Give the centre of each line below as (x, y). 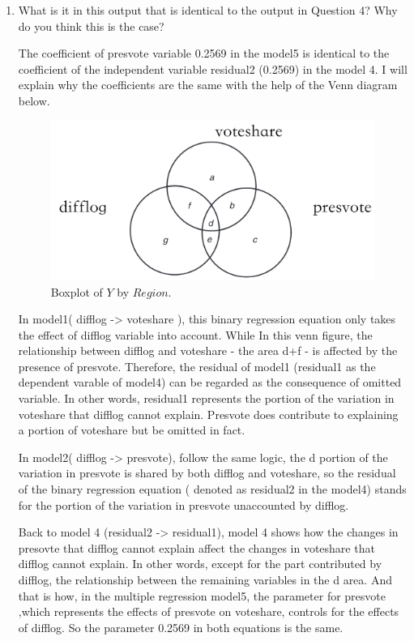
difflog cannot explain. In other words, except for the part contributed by (200, 564)
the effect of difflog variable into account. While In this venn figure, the (195, 334)
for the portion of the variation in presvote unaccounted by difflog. (184, 504)
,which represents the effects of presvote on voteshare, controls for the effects (209, 611)
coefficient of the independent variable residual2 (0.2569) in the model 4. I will (213, 68)
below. (34, 100)
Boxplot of (77, 291)
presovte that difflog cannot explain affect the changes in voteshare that (196, 547)
